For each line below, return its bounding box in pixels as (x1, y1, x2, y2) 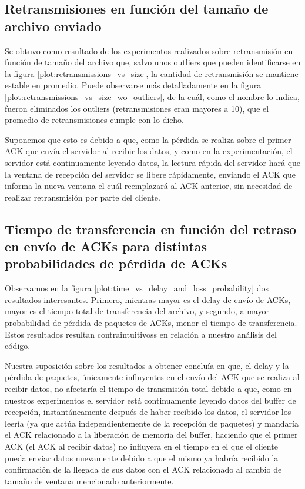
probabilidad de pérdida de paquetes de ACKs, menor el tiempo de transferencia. (5, 317, 297, 329)
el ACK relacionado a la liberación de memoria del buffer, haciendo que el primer (5, 428, 298, 441)
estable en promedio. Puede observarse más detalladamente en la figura (5, 79, 262, 91)
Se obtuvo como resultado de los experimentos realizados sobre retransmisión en (5, 44, 293, 56)
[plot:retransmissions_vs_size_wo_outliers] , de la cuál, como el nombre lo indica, (5, 90, 300, 102)
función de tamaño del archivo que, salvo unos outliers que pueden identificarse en (5, 56, 301, 68)
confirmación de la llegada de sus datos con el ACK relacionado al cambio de (5, 463, 282, 475)
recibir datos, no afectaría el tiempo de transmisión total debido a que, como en (5, 382, 292, 395)
